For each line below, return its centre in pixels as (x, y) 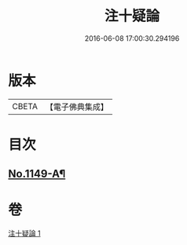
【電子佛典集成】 (77, 107)
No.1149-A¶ (37, 174)
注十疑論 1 (24, 233)
